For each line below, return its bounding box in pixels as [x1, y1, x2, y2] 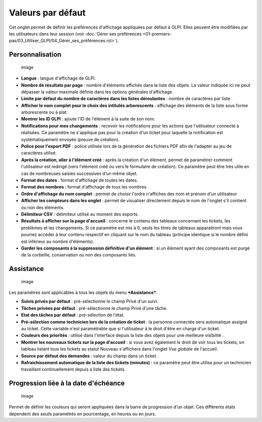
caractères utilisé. [21, 150, 57, 156]
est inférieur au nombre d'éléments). [21, 238, 94, 244]
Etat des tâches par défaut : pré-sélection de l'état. [21, 312, 125, 318]
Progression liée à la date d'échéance [9, 379, 125, 388]
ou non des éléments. [21, 204, 65, 210]
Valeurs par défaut [9, 7, 86, 18]
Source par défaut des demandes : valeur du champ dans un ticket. [21, 353, 158, 359]
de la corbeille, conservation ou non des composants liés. [21, 252, 137, 258]
